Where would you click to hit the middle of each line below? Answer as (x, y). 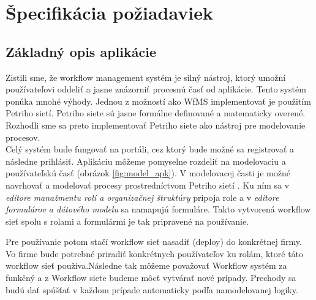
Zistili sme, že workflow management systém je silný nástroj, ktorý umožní (146, 77)
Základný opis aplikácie (81, 51)
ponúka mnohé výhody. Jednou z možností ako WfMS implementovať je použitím (158, 101)
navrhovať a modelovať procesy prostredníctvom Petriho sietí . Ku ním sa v (148, 185)
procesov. (23, 137)
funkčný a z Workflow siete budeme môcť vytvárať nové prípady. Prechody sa (151, 278)
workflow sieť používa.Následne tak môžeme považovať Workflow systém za (146, 265)
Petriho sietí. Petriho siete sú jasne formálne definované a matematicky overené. (156, 113)
